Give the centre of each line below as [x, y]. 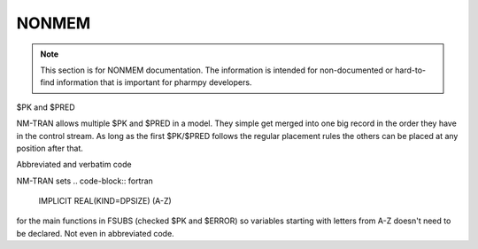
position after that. [50, 148]
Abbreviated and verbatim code [74, 165]
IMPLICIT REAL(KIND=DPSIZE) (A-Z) [105, 201]
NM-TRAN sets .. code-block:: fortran [85, 181]
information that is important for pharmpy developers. [154, 82]
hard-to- [411, 70]
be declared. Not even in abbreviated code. [95, 233]
